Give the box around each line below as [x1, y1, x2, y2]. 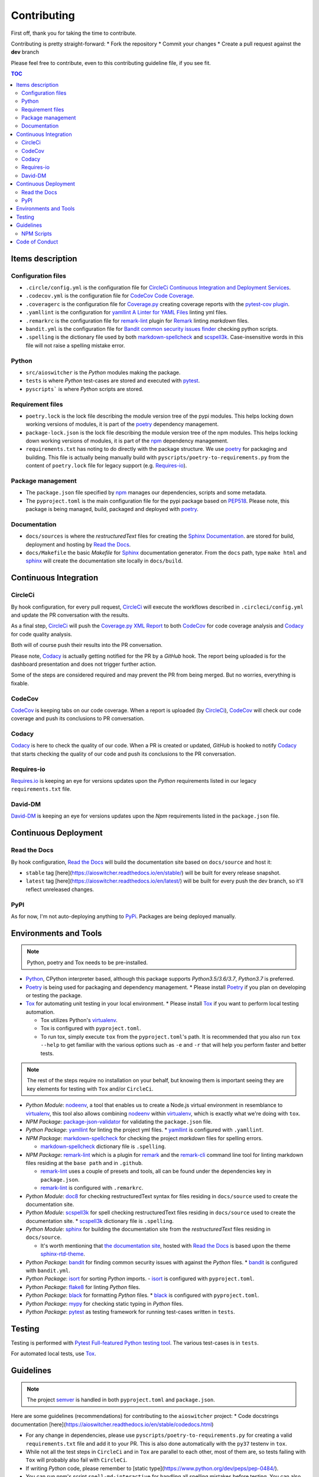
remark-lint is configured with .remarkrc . [40, 1185, 144, 1192]
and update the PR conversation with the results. [11, 611, 129, 619]
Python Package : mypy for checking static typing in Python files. [25, 1300, 184, 1307]
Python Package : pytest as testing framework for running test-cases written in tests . [25, 1308, 236, 1315]
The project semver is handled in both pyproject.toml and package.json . [27, 1396, 216, 1403]
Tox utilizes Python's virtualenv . [40, 1017, 118, 1024]
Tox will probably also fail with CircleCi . [25, 1456, 128, 1463]
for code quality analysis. [11, 630, 73, 637]
